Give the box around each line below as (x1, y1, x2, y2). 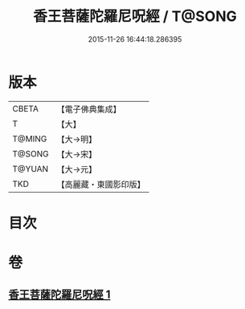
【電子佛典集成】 (56, 104, 122, 115)
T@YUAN (12, 163, 49, 174)
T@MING (12, 133, 47, 144)
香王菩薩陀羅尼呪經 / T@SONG (33, 7, 237, 26)
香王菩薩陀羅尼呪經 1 (8, 288, 111, 302)
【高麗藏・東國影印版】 (56, 178, 146, 189)
